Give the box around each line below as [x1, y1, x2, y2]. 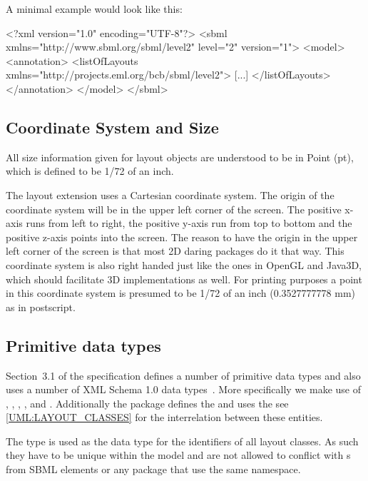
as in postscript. [6, 299, 76, 314]
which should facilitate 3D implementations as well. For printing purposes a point [6, 271, 362, 286]
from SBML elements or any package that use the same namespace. [6, 462, 301, 477]
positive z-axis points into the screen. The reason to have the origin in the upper [6, 229, 358, 244]
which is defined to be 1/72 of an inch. [6, 163, 174, 178]
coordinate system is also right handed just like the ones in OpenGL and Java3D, [6, 257, 362, 272]
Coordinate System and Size [6, 116, 219, 138]
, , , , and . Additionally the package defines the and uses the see [6, 395, 289, 410]
